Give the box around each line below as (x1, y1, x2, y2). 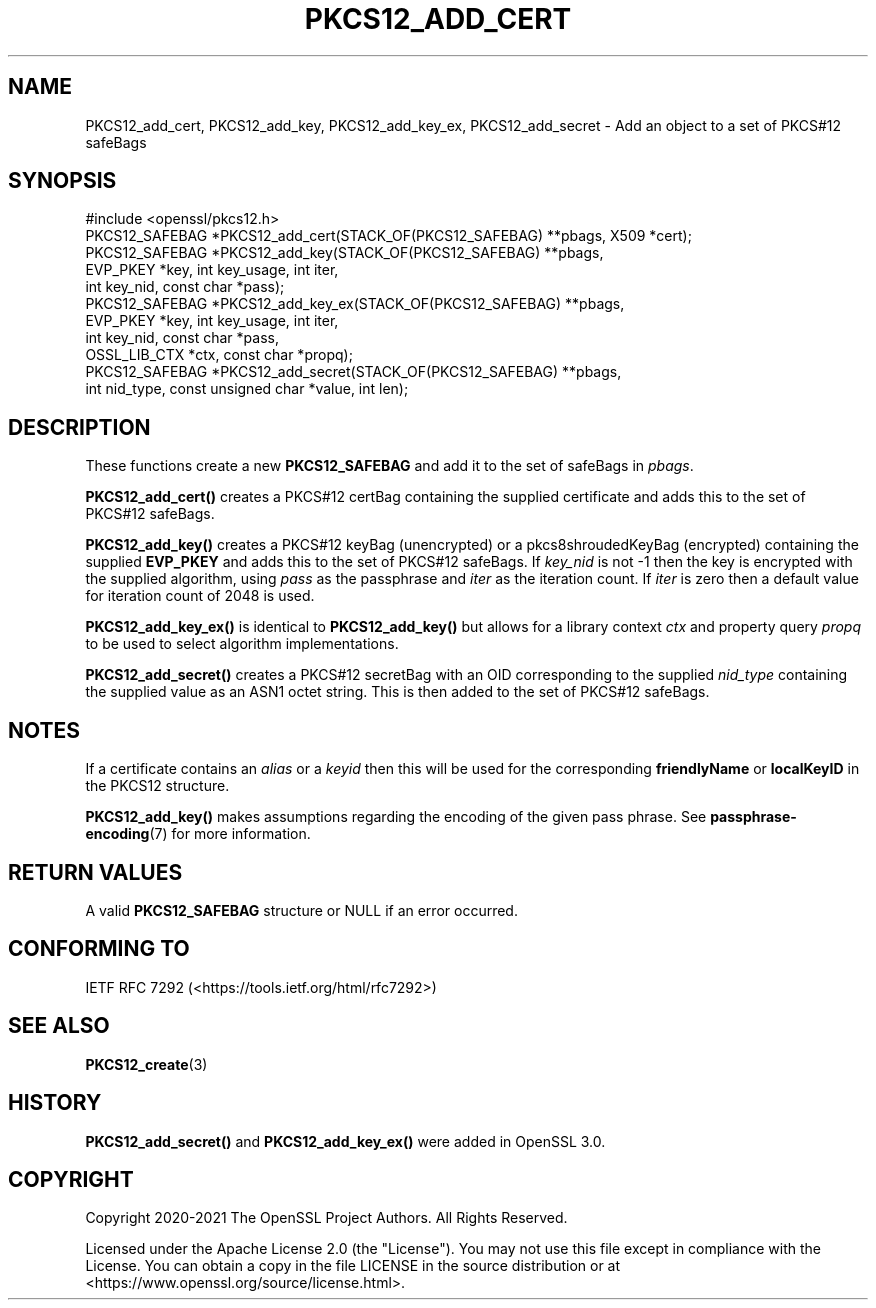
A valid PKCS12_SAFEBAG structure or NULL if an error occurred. (85, 901, 518, 919)
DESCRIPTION (8, 414, 151, 440)
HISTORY (8, 1090, 102, 1116)
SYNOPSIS (8, 168, 117, 194)
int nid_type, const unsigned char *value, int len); (85, 380, 409, 398)
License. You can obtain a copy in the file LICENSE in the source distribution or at (85, 1257, 621, 1275)
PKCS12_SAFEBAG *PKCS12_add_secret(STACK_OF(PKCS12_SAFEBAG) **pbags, (85, 363, 622, 381)
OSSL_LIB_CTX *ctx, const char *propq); (85, 346, 353, 364)
